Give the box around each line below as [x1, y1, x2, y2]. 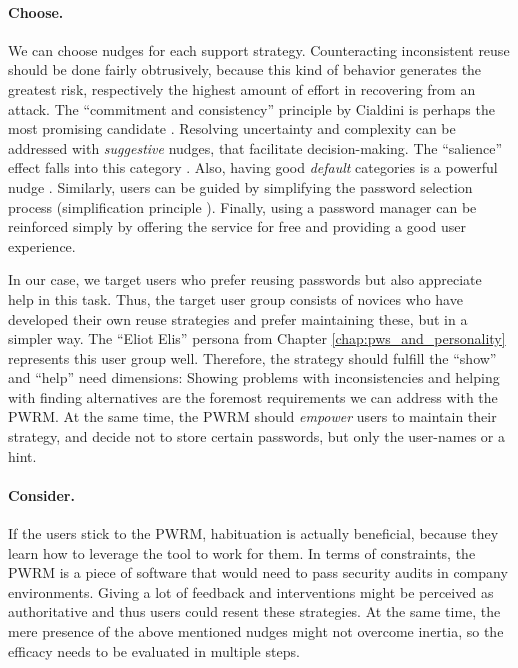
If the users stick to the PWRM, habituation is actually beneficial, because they [8, 523, 499, 544]
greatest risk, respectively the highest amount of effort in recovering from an [8, 78, 476, 99]
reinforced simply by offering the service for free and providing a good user [8, 216, 466, 237]
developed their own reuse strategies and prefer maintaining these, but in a [8, 308, 468, 329]
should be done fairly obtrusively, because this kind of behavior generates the [8, 59, 482, 80]
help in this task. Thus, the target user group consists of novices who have [8, 288, 463, 309]
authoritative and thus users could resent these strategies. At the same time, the [8, 601, 501, 622]
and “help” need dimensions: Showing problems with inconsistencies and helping [8, 367, 500, 388]
